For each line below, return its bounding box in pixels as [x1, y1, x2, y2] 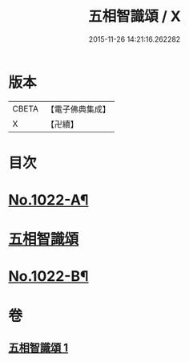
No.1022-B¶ [8, 267, 89, 286]
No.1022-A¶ [8, 191, 89, 209]
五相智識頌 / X [87, 7, 182, 26]
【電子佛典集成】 [46, 104, 111, 115]
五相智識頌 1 [8, 341, 69, 355]
